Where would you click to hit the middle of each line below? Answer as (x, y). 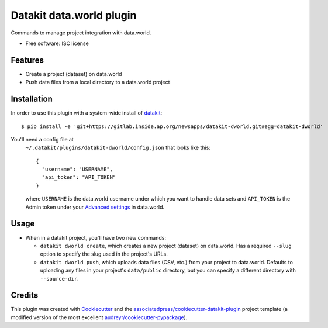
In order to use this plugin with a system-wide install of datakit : (87, 113)
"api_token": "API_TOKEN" (79, 177)
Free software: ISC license (57, 43)
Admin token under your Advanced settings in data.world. (95, 207)
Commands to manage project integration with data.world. (81, 33)
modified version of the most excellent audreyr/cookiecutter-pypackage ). (99, 317)
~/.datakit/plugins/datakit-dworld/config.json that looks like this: (118, 148)
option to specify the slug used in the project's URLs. (104, 254)
